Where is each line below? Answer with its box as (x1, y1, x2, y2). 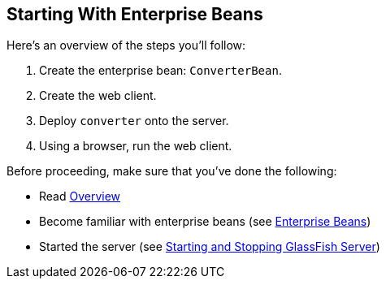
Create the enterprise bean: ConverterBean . (39, 63, 282, 78)
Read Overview (39, 189, 121, 204)
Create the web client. (39, 89, 157, 103)
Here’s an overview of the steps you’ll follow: (7, 38, 246, 53)
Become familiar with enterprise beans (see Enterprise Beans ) (39, 214, 371, 229)
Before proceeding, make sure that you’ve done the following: (7, 164, 337, 179)
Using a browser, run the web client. (39, 139, 232, 153)
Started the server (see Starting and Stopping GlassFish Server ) (39, 240, 380, 254)
